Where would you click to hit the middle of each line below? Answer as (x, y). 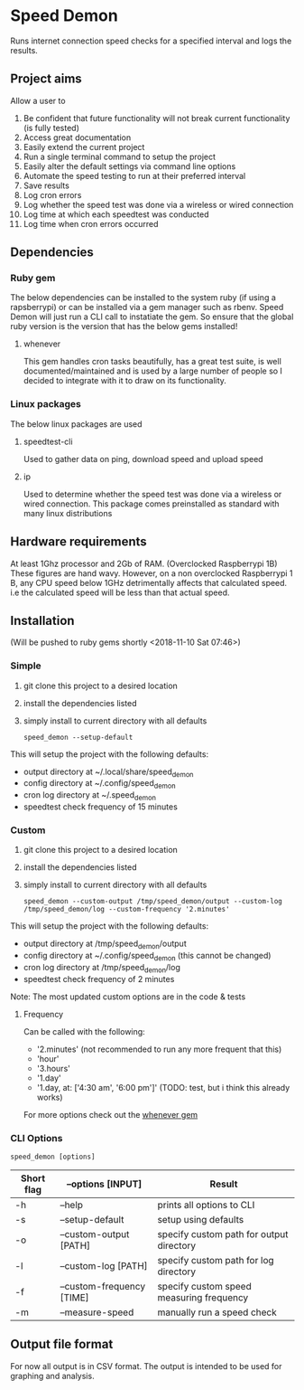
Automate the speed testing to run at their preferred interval (134, 175)
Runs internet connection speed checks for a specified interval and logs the (151, 41)
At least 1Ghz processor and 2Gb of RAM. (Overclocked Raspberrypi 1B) (144, 563)
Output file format (62, 1344)
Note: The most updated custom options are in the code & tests (128, 997)
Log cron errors (52, 194)
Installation (42, 620)
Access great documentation (77, 137)
